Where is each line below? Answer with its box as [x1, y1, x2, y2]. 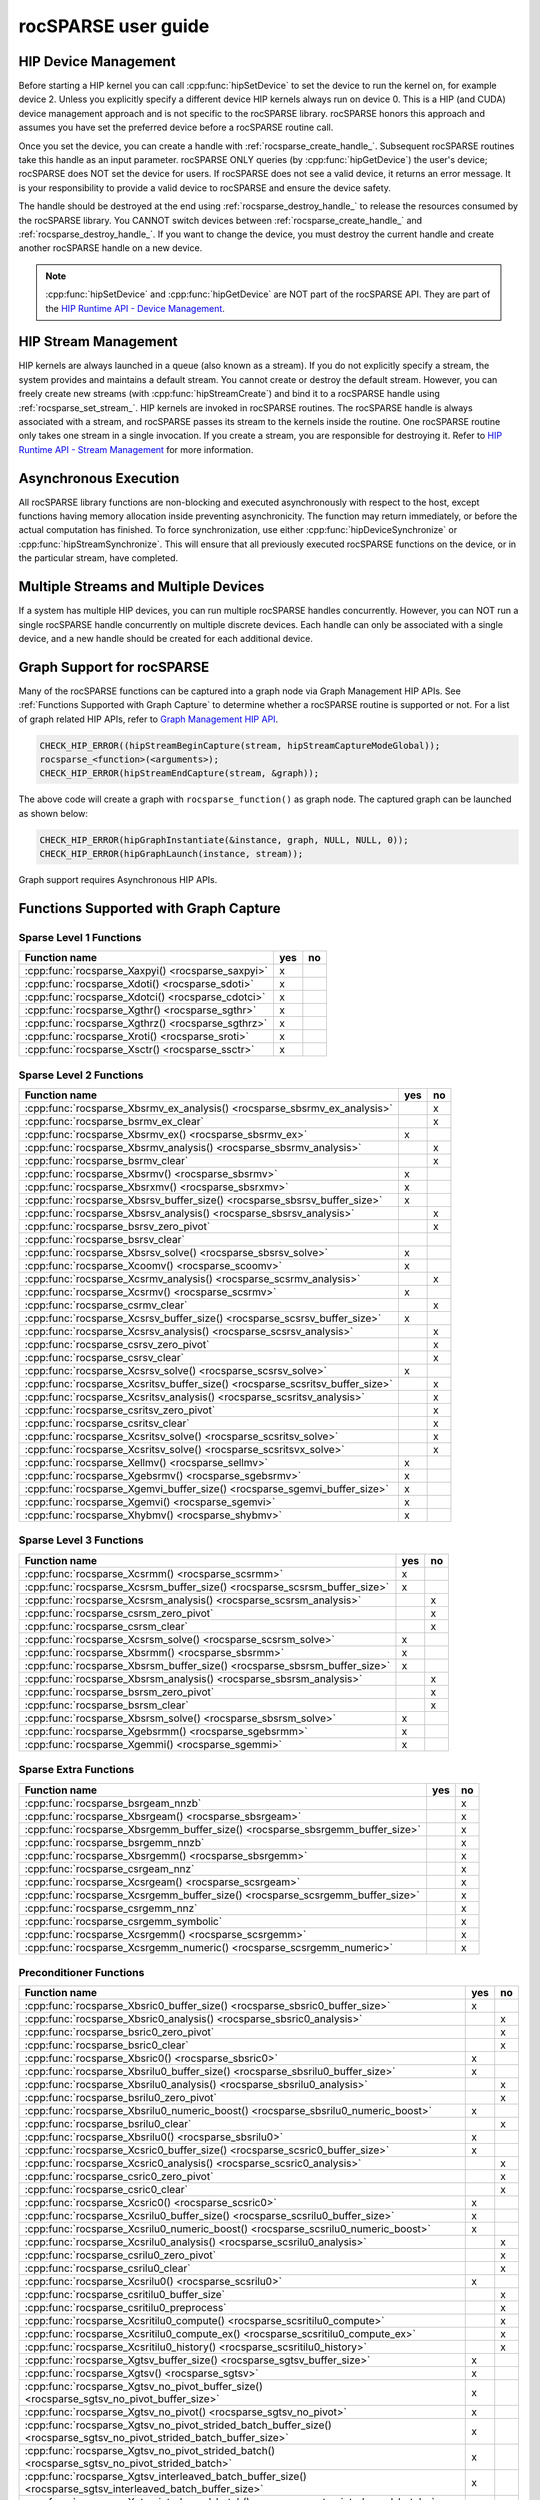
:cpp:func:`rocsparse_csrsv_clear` [24, 1351, 185, 1365]
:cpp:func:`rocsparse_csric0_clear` [24, 2183, 189, 2197]
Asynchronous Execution [18, 470, 180, 487]
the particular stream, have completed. [18, 552, 179, 564]
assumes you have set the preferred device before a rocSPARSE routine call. [18, 121, 334, 134]
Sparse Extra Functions [18, 1763, 135, 1777]
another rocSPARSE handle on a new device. [18, 242, 203, 254]
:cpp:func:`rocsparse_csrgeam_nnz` [24, 1861, 195, 1875]
